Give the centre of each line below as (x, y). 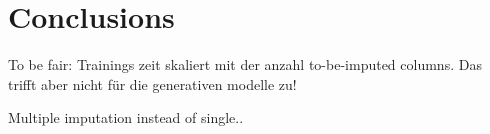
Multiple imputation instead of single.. (126, 117)
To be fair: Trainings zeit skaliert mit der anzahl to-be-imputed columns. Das (245, 64)
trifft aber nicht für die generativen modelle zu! (152, 83)
